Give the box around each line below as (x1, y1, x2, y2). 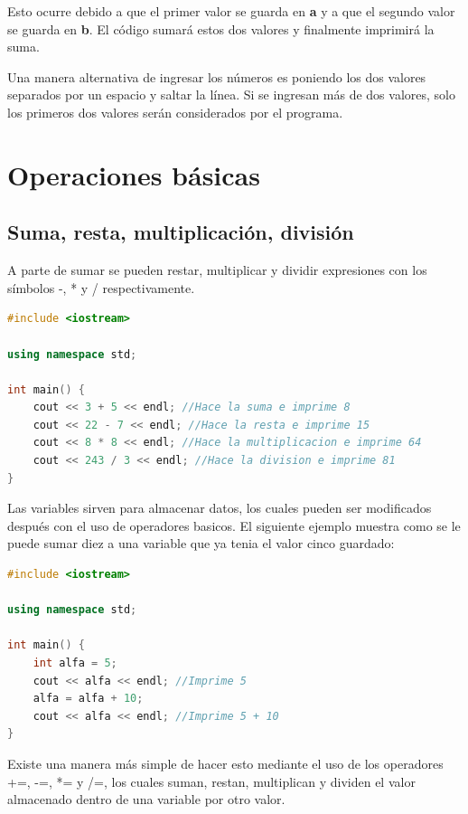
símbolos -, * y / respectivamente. (7, 278, 195, 297)
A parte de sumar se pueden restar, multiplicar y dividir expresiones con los (7, 260, 427, 279)
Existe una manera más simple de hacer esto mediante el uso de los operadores (7, 753, 444, 772)
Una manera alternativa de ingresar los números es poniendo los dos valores (7, 67, 426, 86)
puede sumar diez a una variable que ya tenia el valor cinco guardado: (7, 534, 395, 553)
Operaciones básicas (7, 156, 260, 193)
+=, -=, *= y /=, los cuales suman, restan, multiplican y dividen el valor (7, 771, 416, 790)
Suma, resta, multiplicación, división (7, 218, 354, 246)
